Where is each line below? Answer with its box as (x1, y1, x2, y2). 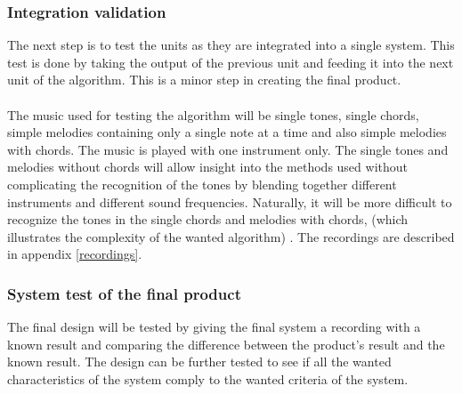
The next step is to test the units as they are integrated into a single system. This (7, 36, 455, 54)
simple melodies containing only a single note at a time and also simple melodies (7, 123, 447, 141)
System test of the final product (7, 282, 241, 304)
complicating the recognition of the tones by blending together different (7, 174, 397, 193)
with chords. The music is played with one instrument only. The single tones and (7, 140, 449, 158)
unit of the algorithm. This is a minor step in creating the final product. (7, 70, 401, 89)
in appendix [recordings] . (7, 245, 142, 263)
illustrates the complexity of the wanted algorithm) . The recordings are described (7, 227, 455, 245)
